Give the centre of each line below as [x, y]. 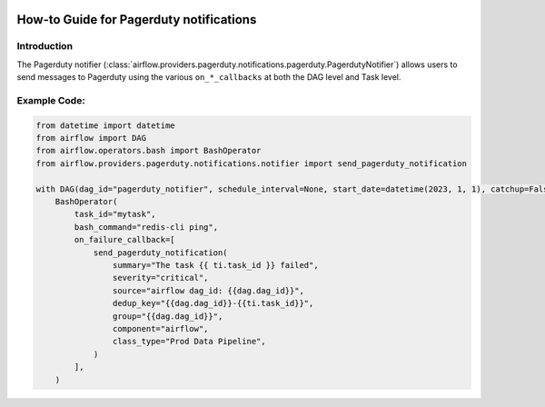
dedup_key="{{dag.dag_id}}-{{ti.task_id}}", [213, 303]
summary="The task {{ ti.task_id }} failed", [215, 265]
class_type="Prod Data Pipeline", [189, 342]
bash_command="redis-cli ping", [146, 227]
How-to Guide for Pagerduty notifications [137, 20]
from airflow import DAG [91, 138]
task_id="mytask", [115, 214]
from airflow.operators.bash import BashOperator [149, 151]
